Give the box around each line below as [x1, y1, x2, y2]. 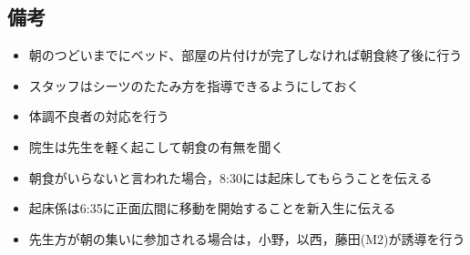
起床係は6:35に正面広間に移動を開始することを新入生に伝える [28, 199, 396, 218]
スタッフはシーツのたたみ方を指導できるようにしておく [28, 76, 360, 95]
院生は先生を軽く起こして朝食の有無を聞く [28, 137, 284, 156]
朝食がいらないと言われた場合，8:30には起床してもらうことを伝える [28, 168, 433, 187]
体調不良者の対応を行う [28, 107, 169, 126]
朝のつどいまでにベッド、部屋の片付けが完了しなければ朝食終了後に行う [28, 46, 463, 65]
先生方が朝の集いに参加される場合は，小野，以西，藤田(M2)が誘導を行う [28, 229, 465, 248]
